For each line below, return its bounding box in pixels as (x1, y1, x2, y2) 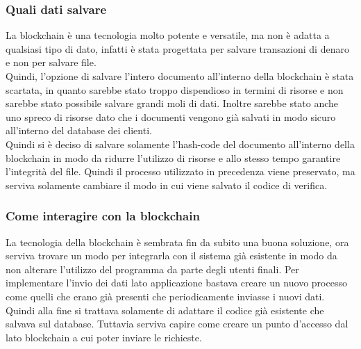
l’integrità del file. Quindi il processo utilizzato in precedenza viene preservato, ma (6, 164, 355, 179)
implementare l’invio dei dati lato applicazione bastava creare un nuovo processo (6, 275, 347, 290)
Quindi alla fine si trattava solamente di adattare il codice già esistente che (6, 302, 324, 317)
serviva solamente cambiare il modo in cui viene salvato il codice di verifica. (6, 177, 328, 192)
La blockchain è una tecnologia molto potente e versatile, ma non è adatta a (6, 28, 330, 42)
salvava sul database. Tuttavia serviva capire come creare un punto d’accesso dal (6, 316, 349, 331)
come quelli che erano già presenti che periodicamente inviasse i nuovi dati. (6, 289, 325, 303)
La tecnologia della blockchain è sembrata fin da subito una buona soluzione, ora (6, 234, 349, 249)
